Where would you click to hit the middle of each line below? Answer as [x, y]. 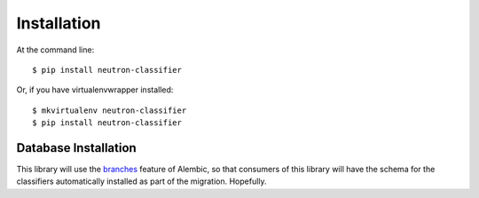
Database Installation [76, 148]
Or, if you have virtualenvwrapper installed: [95, 90]
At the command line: [55, 50]
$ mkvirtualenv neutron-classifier [110, 110]
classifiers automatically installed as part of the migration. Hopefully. [141, 181]
